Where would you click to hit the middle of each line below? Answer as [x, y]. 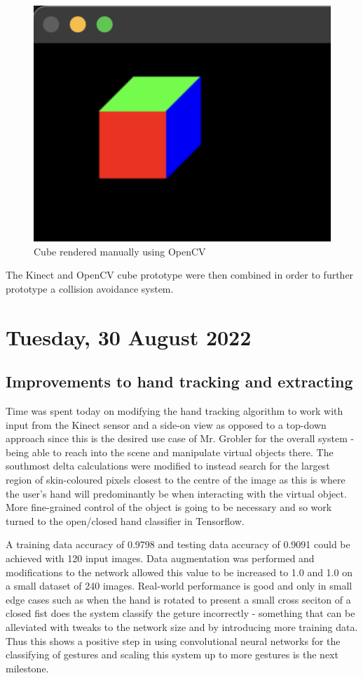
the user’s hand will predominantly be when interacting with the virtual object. [176, 493]
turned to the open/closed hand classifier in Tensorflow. [125, 520]
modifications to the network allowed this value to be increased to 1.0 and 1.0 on [179, 572]
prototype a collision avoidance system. [90, 288]
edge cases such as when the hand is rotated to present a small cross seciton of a [178, 599]
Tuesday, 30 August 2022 [129, 337]
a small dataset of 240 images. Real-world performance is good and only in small [179, 586]
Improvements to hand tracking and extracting [179, 381]
